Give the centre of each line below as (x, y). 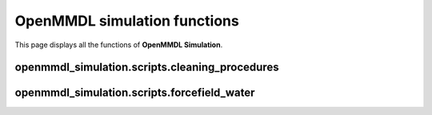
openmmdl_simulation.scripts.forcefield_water (135, 93)
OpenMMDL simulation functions (127, 21)
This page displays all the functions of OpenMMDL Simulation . (119, 45)
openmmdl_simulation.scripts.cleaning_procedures (147, 67)
